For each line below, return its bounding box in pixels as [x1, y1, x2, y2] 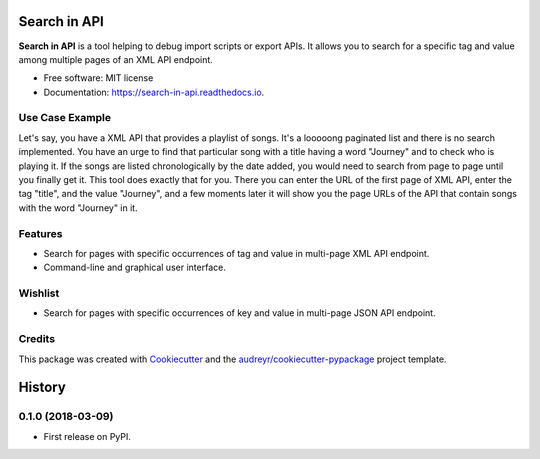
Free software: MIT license [43, 72, 154, 84]
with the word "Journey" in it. [18, 201, 139, 214]
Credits [18, 332, 55, 346]
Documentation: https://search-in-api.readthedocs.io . [43, 86, 265, 98]
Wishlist [18, 286, 60, 300]
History [18, 379, 67, 396]
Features [18, 226, 63, 240]
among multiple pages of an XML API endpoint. [18, 53, 214, 65]
